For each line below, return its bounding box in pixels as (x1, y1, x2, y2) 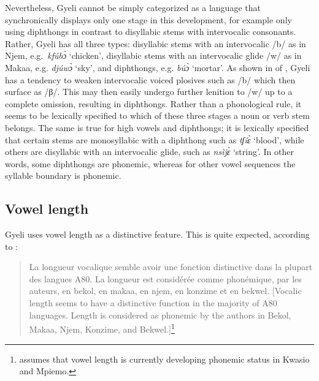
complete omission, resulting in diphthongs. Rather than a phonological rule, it (5, 97, 302, 110)
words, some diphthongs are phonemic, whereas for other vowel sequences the (5, 157, 296, 170)
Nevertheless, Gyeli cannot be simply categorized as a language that (5, 1, 261, 13)
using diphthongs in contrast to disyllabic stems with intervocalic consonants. (5, 25, 296, 38)
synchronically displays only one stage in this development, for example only (5, 13, 292, 26)
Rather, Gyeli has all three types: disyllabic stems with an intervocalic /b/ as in (5, 37, 306, 50)
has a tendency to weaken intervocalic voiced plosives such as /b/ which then (5, 73, 296, 86)
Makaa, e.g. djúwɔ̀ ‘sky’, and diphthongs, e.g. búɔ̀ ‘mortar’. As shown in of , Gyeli (5, 61, 310, 74)
